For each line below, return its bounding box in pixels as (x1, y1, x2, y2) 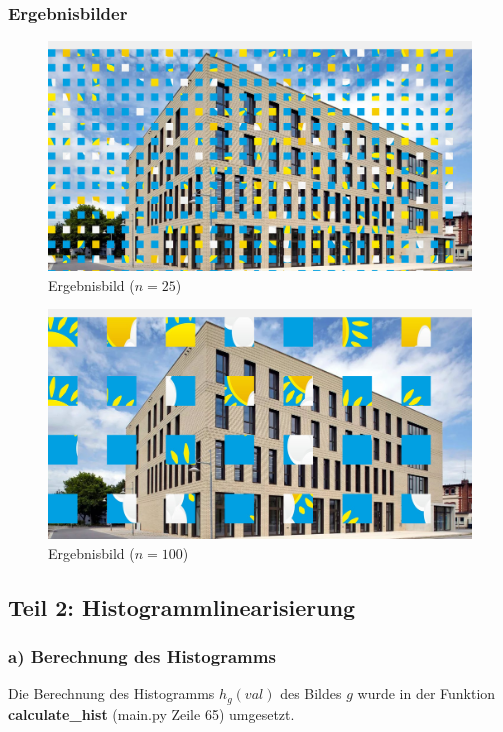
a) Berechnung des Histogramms (8, 643, 276, 668)
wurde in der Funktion (357, 683, 496, 704)
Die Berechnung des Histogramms (8, 683, 215, 704)
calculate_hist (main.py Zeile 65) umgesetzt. (8, 703, 295, 724)
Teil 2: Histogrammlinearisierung (8, 591, 356, 622)
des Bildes (280, 683, 342, 704)
